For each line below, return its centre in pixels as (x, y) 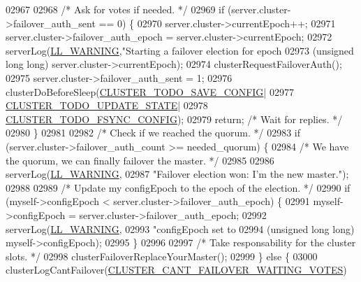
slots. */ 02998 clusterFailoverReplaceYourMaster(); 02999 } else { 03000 (162, 256)
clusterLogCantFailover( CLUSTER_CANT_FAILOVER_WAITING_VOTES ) (176, 270)
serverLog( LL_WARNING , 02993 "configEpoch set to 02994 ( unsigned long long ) (180, 228)
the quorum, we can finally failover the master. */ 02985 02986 (140, 160)
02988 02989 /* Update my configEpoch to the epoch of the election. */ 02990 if (178, 187)
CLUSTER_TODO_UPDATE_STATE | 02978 (107, 105)
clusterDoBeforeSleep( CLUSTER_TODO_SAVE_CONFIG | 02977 (150, 91)
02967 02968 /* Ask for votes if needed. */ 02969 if (115, 9)
